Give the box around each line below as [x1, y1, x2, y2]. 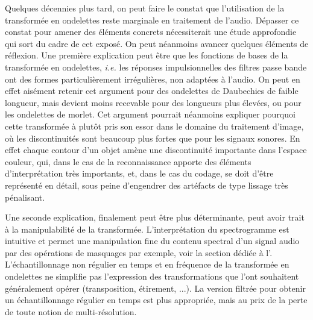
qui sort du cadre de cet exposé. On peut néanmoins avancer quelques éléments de [5, 37, 309, 49]
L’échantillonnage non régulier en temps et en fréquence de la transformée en [5, 258, 289, 271]
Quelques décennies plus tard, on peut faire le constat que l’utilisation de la [5, 2, 285, 14]
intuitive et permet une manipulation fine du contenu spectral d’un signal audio [5, 234, 300, 247]
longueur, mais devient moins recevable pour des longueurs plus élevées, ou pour [5, 96, 302, 108]
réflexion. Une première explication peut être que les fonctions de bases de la [5, 49, 288, 61]
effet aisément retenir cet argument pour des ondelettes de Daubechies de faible [5, 84, 299, 97]
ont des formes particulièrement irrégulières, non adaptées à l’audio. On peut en [5, 72, 300, 85]
